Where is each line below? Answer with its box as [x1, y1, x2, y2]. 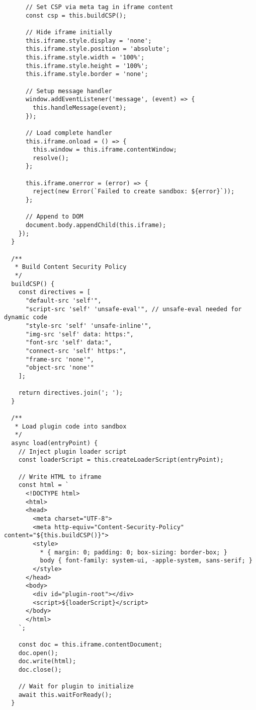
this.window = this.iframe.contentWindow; [33, 146, 177, 154]
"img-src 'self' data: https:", [25, 330, 134, 338]
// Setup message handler [25, 87, 112, 95]
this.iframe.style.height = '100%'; [25, 62, 148, 69]
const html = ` [18, 481, 69, 489]
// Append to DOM [25, 213, 83, 221]
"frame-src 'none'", [25, 356, 94, 363]
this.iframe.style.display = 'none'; [25, 37, 152, 44]
